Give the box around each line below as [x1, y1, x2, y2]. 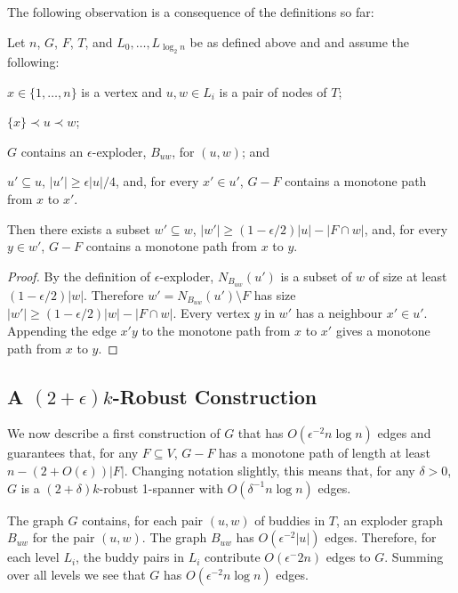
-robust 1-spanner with [99, 478, 223, 497]
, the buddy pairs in [76, 548, 184, 566]
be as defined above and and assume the [189, 32, 409, 51]
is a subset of [280, 266, 352, 285]
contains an [20, 142, 84, 160]
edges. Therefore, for [325, 528, 437, 547]
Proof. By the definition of [7, 266, 151, 285]
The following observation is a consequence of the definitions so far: [7, 3, 374, 20]
